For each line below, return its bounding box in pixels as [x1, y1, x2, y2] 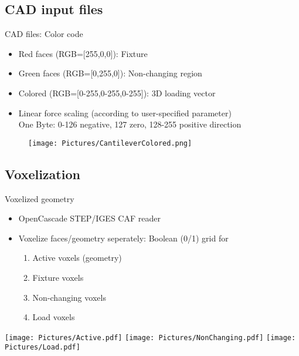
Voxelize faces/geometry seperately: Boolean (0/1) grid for [18, 231, 229, 244]
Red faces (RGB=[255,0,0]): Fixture [18, 47, 148, 59]
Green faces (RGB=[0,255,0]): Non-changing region [18, 67, 202, 79]
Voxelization [5, 164, 80, 183]
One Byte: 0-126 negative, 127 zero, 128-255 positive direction [18, 118, 242, 130]
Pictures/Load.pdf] [5, 343, 80, 352]
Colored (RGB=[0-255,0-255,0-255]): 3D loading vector [18, 86, 216, 99]
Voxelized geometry [5, 192, 74, 204]
